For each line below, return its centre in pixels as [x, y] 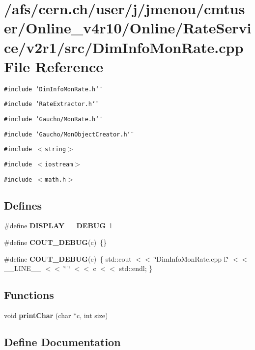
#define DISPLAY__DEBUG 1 [58, 226]
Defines [23, 205]
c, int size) [92, 315]
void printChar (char [38, 315]
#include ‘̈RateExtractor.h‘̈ [50, 104]
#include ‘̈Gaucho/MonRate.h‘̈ [52, 119]
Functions [29, 295]
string [56, 149]
